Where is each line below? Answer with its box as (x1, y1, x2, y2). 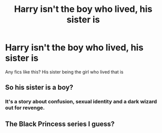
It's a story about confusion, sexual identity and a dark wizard (5, 98, 157, 105)
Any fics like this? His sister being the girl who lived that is (5, 68, 124, 75)
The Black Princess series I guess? (5, 120, 115, 128)
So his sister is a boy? (5, 83, 73, 92)
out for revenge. (5, 104, 45, 111)
